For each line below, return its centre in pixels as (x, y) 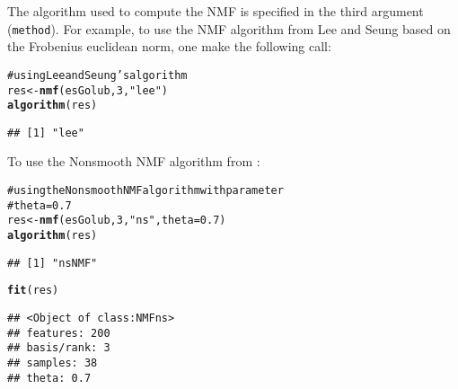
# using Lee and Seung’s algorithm (97, 75)
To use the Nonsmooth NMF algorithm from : (134, 161)
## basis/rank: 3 (59, 348)
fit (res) (33, 291)
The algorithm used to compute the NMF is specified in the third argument (216, 11)
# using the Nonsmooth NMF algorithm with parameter (145, 191)
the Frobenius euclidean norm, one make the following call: (169, 46)
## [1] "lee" (46, 133)
